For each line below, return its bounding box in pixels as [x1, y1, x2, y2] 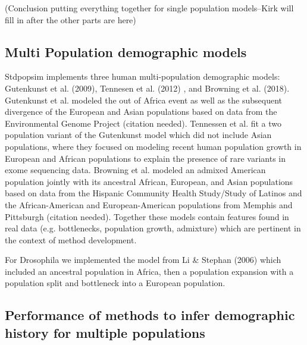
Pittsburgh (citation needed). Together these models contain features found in [5, 210, 289, 222]
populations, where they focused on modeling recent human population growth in [5, 140, 302, 152]
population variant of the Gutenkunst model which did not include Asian [5, 128, 272, 141]
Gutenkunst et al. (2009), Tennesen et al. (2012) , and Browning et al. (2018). [5, 81, 290, 94]
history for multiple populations [5, 323, 205, 341]
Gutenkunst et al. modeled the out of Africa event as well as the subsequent [5, 93, 282, 106]
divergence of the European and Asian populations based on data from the [5, 105, 277, 118]
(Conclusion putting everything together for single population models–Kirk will [5, 2, 294, 14]
